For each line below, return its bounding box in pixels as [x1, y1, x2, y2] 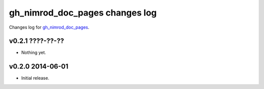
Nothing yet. [21, 50, 46, 55]
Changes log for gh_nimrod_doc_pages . [9, 24, 90, 30]
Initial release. [21, 75, 49, 81]
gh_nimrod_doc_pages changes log [9, 7, 157, 18]
